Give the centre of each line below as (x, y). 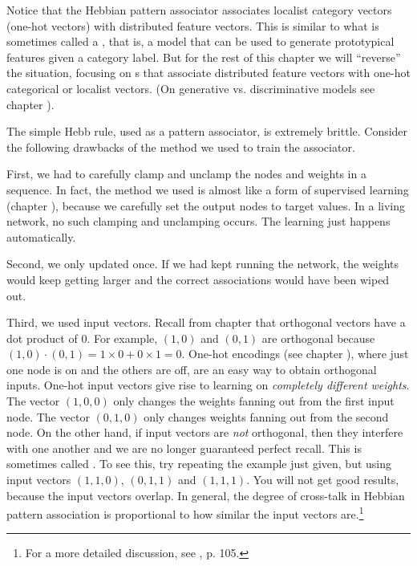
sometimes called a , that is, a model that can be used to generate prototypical (200, 41)
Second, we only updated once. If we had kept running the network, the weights (202, 264)
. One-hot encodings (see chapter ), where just (295, 354)
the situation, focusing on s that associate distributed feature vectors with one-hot (208, 73)
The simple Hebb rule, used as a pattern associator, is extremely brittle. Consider (207, 131)
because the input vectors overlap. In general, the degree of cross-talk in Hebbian (206, 495)
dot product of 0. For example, (82, 338)
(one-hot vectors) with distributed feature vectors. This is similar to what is (193, 25)
